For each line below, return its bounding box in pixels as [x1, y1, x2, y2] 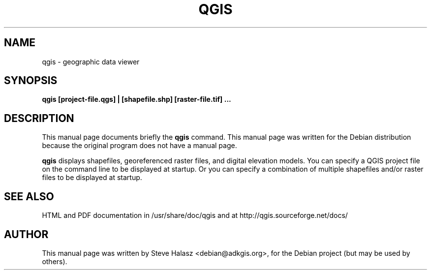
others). [42, 257, 67, 266]
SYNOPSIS [4, 74, 58, 87]
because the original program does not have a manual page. [42, 141, 237, 150]
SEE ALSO [4, 190, 54, 203]
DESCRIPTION [4, 112, 74, 124]
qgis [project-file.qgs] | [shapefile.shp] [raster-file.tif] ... [42, 95, 231, 104]
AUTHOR [4, 228, 49, 241]
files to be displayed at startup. [42, 173, 142, 182]
